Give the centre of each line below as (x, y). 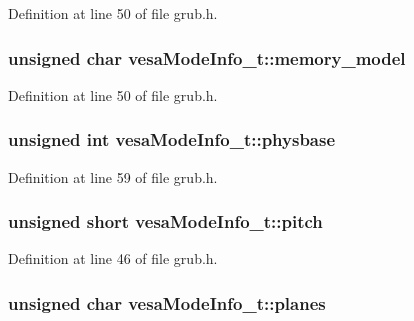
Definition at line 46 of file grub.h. (113, 258)
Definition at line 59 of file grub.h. (113, 176)
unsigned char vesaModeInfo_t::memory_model (207, 57)
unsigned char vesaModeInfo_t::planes (167, 302)
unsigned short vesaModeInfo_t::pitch (165, 221)
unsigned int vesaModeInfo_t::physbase (172, 139)
